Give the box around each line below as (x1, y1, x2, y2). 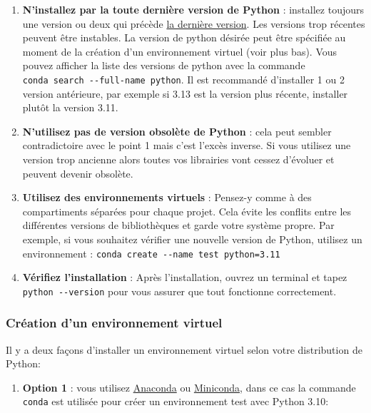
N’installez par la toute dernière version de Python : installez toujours (22, 2, 365, 16)
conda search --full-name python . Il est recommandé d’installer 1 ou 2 (22, 71, 345, 86)
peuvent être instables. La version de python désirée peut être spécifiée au (22, 30, 346, 45)
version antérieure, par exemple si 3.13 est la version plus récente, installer (22, 86, 348, 101)
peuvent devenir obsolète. (22, 165, 133, 180)
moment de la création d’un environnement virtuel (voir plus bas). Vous (22, 44, 337, 58)
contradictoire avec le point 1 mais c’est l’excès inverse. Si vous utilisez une (22, 138, 351, 153)
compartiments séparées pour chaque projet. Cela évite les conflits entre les (22, 203, 352, 218)
